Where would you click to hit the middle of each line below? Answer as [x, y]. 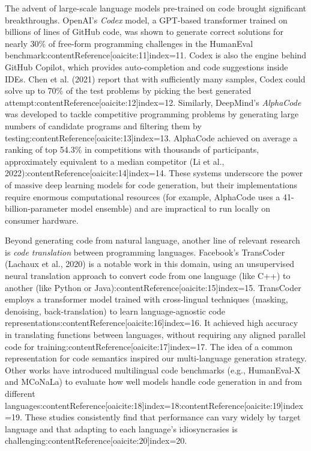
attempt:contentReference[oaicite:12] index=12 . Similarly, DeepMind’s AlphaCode [153, 102]
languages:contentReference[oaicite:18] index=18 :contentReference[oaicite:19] [144, 405]
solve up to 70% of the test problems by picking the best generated [128, 91]
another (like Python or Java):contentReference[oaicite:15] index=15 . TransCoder [153, 287]
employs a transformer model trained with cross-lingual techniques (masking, [146, 299]
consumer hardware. [42, 220]
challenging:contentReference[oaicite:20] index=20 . [96, 440]
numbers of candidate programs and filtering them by [103, 125]
